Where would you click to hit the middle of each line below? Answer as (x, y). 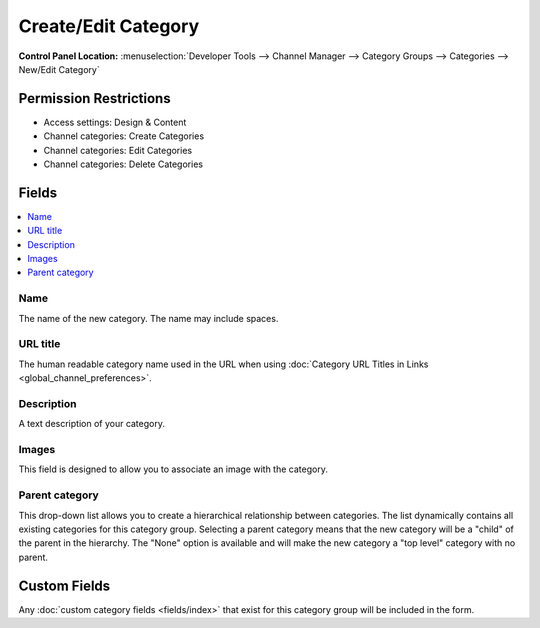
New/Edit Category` (59, 69)
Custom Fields (64, 585)
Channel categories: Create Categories (124, 136)
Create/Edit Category (109, 26)
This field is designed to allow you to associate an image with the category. (173, 469)
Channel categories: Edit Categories (118, 150)
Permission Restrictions (94, 98)
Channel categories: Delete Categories (123, 164)
